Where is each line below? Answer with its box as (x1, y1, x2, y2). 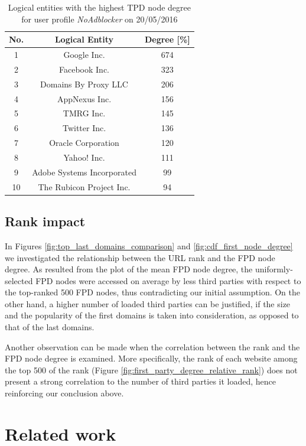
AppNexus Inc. (57, 92, 112, 105)
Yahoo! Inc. (63, 151, 105, 163)
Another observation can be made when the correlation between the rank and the (5, 340, 300, 353)
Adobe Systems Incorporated (32, 165, 136, 178)
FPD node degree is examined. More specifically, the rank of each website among (5, 352, 298, 364)
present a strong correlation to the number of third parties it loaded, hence (5, 375, 276, 388)
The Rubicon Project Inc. (38, 180, 131, 193)
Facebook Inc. (59, 63, 110, 75)
